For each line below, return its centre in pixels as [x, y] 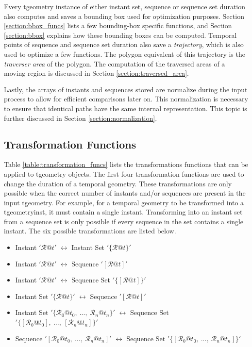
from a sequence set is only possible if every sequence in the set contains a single [124, 221]
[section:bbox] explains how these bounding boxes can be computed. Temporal [120, 35]
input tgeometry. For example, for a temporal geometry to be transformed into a [124, 202]
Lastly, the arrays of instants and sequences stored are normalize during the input [126, 89]
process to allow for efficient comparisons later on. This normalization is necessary [126, 99]
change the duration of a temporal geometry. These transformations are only [118, 183]
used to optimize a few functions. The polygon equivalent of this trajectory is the [125, 54]
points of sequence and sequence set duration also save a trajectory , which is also [124, 44]
